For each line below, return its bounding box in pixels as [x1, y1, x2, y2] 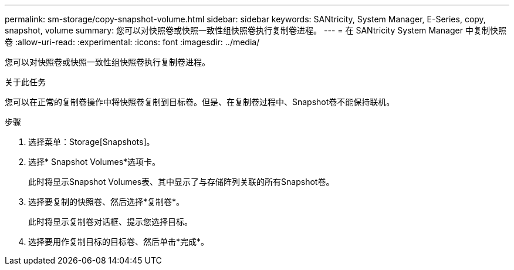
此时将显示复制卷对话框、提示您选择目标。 [28, 217, 192, 227]
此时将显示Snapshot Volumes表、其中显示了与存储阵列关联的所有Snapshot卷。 [28, 177, 334, 187]
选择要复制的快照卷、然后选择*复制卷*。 [28, 197, 185, 207]
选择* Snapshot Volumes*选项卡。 [28, 157, 161, 167]
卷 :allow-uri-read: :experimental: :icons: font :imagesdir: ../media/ [5, 37, 260, 47]
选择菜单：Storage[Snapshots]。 [28, 137, 155, 147]
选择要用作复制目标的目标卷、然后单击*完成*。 [28, 237, 209, 247]
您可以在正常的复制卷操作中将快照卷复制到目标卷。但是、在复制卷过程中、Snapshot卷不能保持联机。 [5, 97, 395, 107]
